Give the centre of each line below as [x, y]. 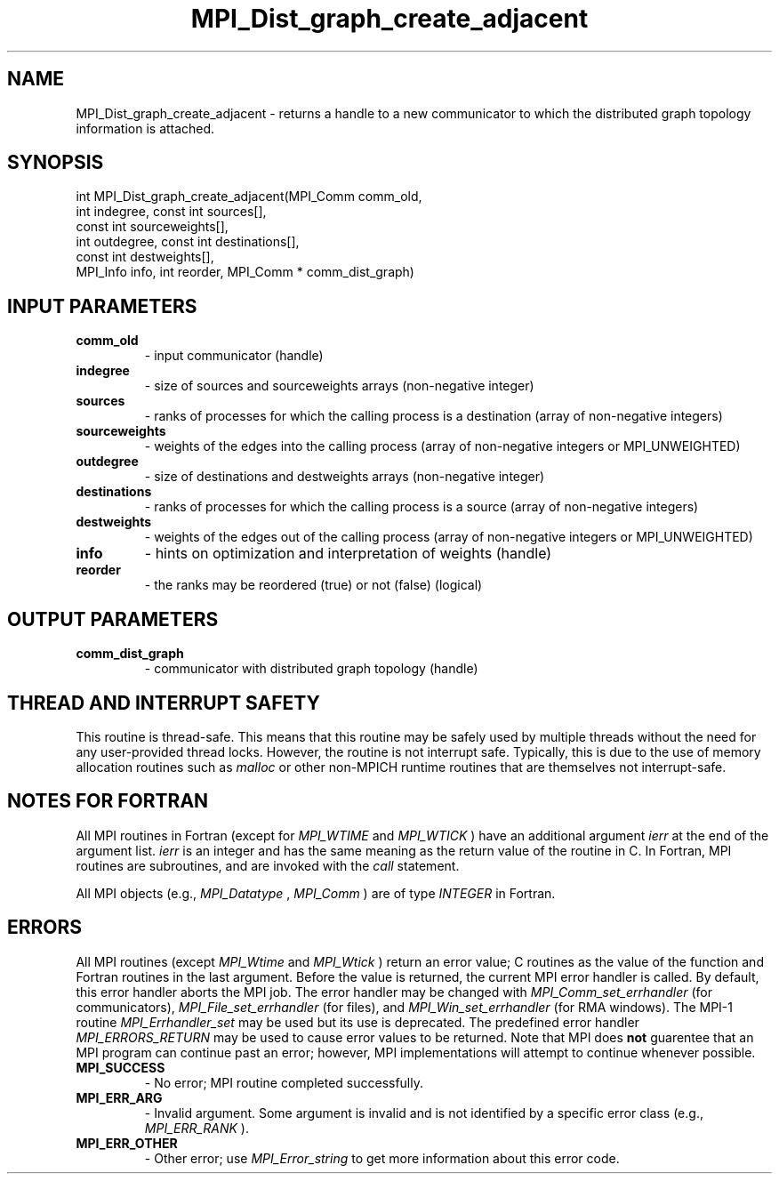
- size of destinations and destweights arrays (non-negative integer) [345, 477]
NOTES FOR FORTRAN [108, 801]
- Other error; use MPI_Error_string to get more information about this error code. [382, 1158]
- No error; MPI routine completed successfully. [284, 1082]
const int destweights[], [145, 257]
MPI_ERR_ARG [119, 1097]
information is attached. [145, 128]
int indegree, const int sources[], [171, 212]
